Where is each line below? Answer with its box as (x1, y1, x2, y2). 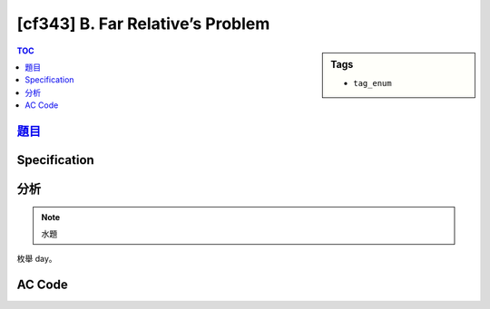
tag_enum (353, 78, 392, 88)
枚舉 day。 (16, 254, 58, 265)
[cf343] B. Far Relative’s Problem (16, 14, 270, 34)
